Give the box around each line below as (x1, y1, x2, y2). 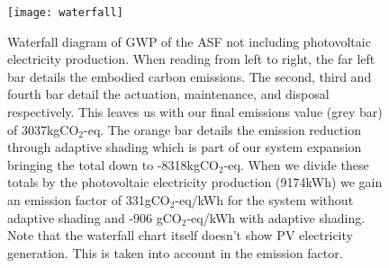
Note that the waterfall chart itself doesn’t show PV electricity (7, 226, 353, 245)
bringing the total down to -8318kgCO (7, 155, 219, 174)
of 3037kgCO (7, 120, 79, 138)
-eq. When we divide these (223, 155, 369, 174)
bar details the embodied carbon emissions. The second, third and (7, 67, 372, 85)
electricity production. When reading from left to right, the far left (7, 49, 375, 68)
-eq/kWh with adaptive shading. (186, 208, 366, 227)
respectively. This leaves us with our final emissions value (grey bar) (7, 103, 383, 121)
